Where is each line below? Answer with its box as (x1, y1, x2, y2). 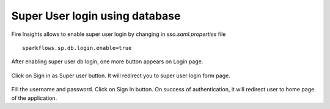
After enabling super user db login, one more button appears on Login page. (11, 58, 204, 65)
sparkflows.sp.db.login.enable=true (22, 44, 132, 51)
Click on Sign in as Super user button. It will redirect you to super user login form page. (11, 72, 230, 79)
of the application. (11, 94, 57, 102)
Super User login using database (11, 9, 181, 23)
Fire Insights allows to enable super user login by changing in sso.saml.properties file (11, 30, 226, 38)
